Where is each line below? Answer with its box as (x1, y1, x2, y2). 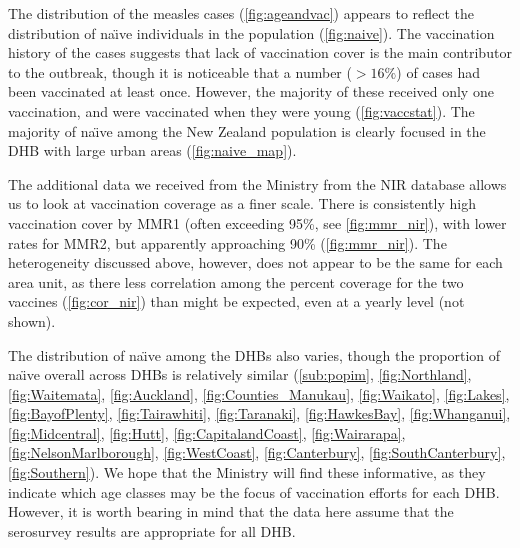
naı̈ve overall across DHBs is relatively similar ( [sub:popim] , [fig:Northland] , (8, 364, 472, 385)
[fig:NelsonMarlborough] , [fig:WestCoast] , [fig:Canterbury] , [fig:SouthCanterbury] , (8, 442, 506, 463)
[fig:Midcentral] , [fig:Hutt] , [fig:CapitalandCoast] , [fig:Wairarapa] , (8, 422, 406, 443)
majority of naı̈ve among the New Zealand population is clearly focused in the (8, 120, 486, 141)
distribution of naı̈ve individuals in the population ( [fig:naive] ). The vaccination (8, 22, 495, 43)
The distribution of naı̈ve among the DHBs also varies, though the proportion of (8, 344, 501, 365)
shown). (8, 310, 56, 331)
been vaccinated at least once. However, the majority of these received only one (8, 81, 494, 102)
